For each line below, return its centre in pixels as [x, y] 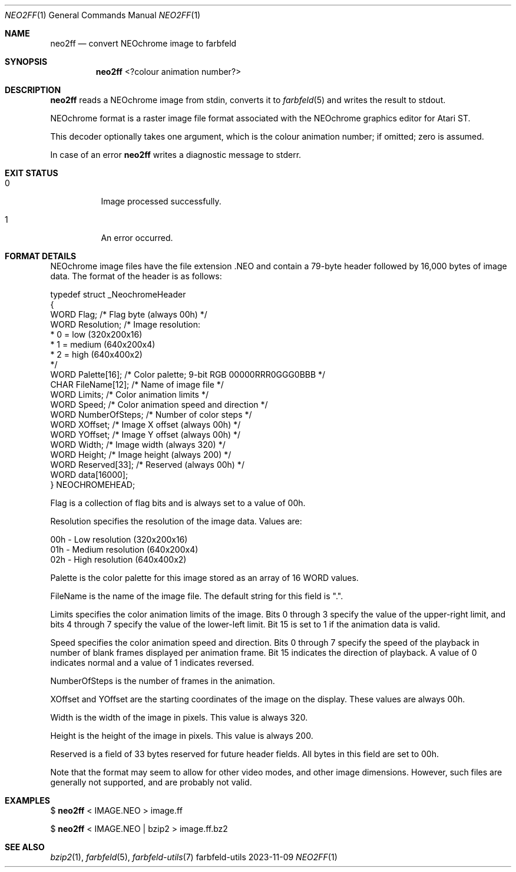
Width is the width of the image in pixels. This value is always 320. [179, 717]
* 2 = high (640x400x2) [96, 354]
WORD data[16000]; [89, 475]
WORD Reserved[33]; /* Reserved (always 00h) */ [147, 465]
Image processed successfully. [161, 201]
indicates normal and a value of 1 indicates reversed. [152, 663]
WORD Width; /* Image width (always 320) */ [138, 445]
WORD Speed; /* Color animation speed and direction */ [159, 404]
